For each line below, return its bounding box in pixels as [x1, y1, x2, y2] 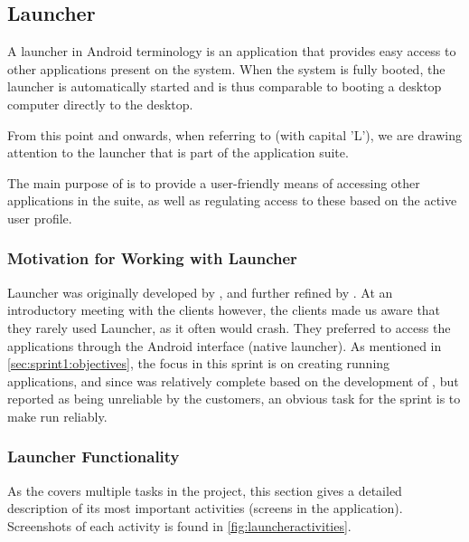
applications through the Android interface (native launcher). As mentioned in [7, 336, 442, 355]
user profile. [7, 208, 72, 227]
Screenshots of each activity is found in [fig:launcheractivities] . [7, 516, 352, 535]
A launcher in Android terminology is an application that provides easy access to [7, 42, 456, 61]
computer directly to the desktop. [7, 94, 193, 113]
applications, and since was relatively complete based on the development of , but [7, 371, 459, 390]
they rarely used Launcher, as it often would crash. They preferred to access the [7, 318, 451, 337]
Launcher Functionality [7, 445, 180, 468]
